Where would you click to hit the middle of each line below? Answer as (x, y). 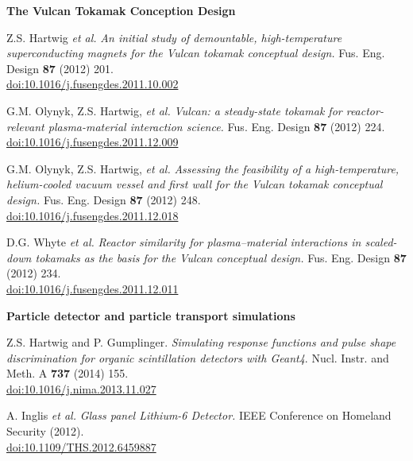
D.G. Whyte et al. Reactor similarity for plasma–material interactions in (184, 242)
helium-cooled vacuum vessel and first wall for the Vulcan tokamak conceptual (195, 184)
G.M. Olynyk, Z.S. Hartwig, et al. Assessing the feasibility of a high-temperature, (203, 168)
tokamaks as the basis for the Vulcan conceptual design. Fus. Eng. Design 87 (221, 257)
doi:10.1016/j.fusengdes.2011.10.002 (93, 84)
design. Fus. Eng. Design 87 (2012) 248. (104, 199)
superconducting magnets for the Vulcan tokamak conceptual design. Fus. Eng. (196, 53)
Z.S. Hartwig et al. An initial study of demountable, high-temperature (174, 37)
